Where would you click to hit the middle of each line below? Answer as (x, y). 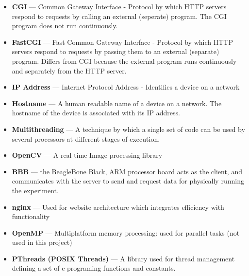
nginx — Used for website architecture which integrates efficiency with (118, 207)
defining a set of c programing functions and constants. (94, 268)
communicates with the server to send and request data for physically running (128, 181)
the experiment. (35, 190)
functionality (31, 216)
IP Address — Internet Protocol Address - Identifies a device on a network (126, 87)
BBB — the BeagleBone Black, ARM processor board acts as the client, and (127, 171)
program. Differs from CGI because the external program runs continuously (124, 61)
